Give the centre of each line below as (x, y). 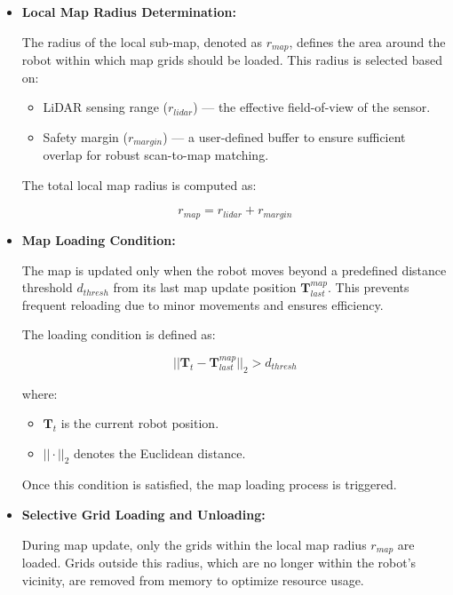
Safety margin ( (85, 136)
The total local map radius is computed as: (139, 184)
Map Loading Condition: (99, 239)
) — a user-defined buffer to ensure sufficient (284, 136)
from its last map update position (205, 287)
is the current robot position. (140, 423)
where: (40, 393)
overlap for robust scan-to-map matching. (156, 155)
